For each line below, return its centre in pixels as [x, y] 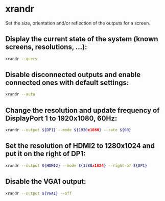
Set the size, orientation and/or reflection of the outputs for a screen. [78, 23]
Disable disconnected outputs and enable [73, 75]
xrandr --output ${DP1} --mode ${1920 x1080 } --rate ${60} [68, 130]
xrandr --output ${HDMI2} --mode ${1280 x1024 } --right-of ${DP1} [76, 166]
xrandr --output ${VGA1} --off [39, 193]
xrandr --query [21, 59]
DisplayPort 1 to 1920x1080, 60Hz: [61, 118]
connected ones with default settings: [67, 83]
